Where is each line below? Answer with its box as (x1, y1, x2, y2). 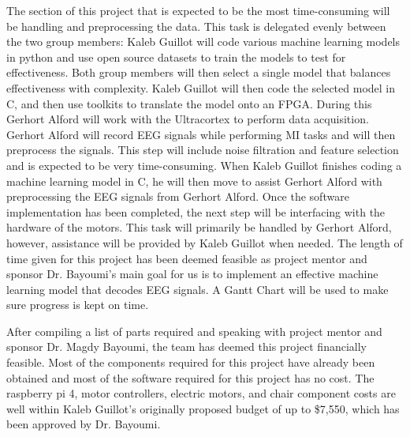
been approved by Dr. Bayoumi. (6, 416, 161, 432)
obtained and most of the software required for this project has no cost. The (6, 369, 375, 386)
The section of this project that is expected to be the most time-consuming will (6, 2, 390, 18)
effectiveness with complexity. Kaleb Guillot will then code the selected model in (6, 79, 396, 96)
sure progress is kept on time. (6, 296, 149, 313)
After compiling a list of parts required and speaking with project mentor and (6, 322, 382, 339)
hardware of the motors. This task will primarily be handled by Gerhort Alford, (6, 219, 392, 235)
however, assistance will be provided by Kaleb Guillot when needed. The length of (6, 234, 403, 251)
